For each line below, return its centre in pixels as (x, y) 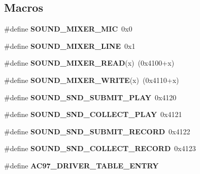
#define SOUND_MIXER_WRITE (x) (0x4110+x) (92, 80)
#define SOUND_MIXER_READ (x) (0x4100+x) (89, 63)
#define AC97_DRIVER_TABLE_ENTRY (81, 165)
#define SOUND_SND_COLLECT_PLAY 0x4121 (93, 114)
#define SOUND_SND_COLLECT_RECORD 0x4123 (100, 148)
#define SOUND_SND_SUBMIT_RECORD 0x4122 (97, 131)
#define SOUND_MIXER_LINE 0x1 (70, 46)
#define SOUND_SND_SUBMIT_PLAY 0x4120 (90, 97)
